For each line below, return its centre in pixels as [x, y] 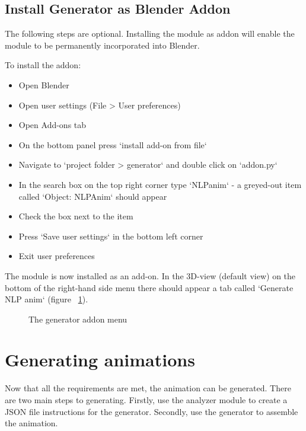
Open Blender [44, 84]
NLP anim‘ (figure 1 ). [47, 299]
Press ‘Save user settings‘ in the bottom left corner [111, 236]
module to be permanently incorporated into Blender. [102, 45]
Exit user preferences [57, 256]
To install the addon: [43, 65]
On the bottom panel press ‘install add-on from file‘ [113, 144]
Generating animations [100, 360]
